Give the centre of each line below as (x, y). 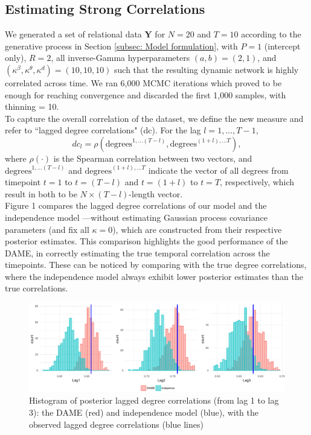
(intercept (282, 46)
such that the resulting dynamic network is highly (207, 69)
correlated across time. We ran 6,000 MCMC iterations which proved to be (143, 82)
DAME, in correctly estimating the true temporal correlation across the (137, 252)
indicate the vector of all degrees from (218, 170)
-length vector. (156, 193)
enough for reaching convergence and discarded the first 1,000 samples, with (146, 94)
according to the (271, 34)
